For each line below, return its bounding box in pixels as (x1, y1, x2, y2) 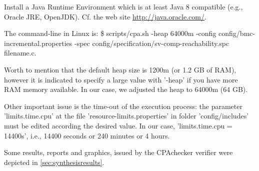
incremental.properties (4, 37, 72, 48)
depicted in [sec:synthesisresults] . (4, 156, 104, 167)
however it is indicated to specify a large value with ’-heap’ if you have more (4, 74, 238, 84)
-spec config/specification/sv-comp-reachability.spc (74, 37, 229, 48)
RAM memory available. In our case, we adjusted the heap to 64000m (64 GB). (4, 84, 248, 94)
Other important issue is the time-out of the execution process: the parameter (4, 100, 242, 111)
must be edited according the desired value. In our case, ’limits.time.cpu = (4, 120, 232, 130)
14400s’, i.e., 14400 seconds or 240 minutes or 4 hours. (4, 130, 170, 140)
